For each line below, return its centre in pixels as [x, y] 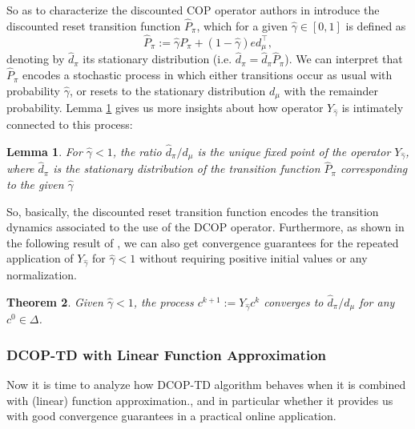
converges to [294, 301]
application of [40, 258]
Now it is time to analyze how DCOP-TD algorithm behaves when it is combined [206, 385]
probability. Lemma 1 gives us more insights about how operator [165, 108]
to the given [35, 184]
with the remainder [331, 90]
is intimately [373, 108]
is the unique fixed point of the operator [294, 151]
